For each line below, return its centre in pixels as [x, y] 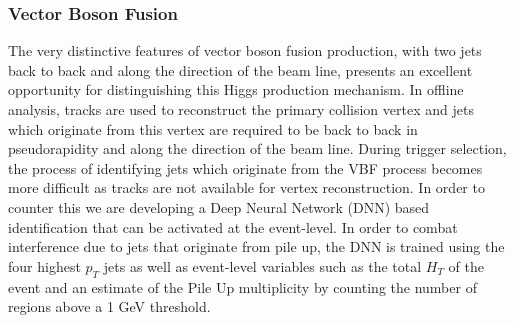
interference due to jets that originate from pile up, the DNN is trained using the [256, 246]
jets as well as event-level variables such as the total [262, 265]
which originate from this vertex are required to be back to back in [213, 128]
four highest [44, 265]
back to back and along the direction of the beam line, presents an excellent [240, 69]
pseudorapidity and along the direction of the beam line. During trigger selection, [257, 148]
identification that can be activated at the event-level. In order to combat [233, 226]
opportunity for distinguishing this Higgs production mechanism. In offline [236, 89]
